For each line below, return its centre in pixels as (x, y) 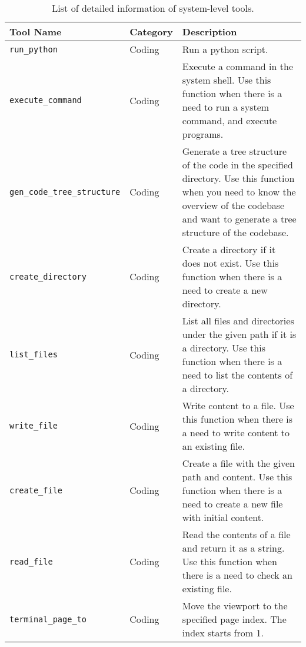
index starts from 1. (223, 633)
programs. (203, 134)
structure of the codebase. (235, 232)
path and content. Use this (237, 477)
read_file (31, 561)
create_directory (48, 276)
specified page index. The (234, 619)
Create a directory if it (229, 249)
